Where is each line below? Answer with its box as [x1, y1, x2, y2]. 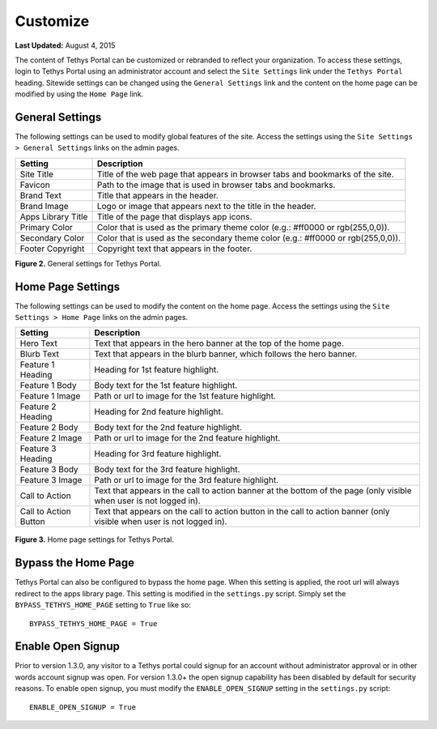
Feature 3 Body [19, 464, 78, 475]
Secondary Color [19, 232, 85, 243]
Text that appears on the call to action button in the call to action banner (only [94, 506, 390, 518]
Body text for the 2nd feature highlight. [94, 422, 242, 433]
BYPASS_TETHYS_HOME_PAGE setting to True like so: [15, 600, 192, 610]
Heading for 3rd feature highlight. [94, 448, 222, 459]
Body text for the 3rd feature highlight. [94, 464, 240, 475]
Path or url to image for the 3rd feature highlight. [94, 475, 279, 486]
